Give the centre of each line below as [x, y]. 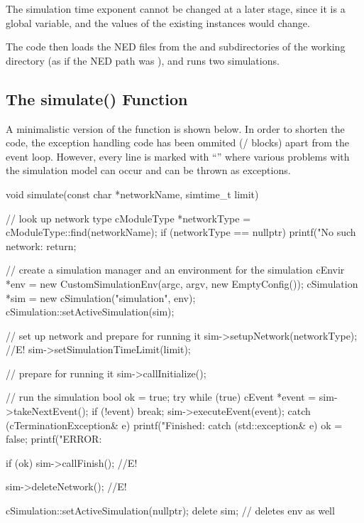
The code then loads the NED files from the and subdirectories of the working [176, 47]
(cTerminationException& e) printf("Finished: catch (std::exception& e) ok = [174, 425]
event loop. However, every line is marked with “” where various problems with [178, 156]
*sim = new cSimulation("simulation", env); [101, 297]
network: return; [41, 246]
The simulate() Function [97, 98]
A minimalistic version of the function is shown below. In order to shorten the [175, 128]
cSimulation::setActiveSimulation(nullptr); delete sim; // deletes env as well [170, 511]
